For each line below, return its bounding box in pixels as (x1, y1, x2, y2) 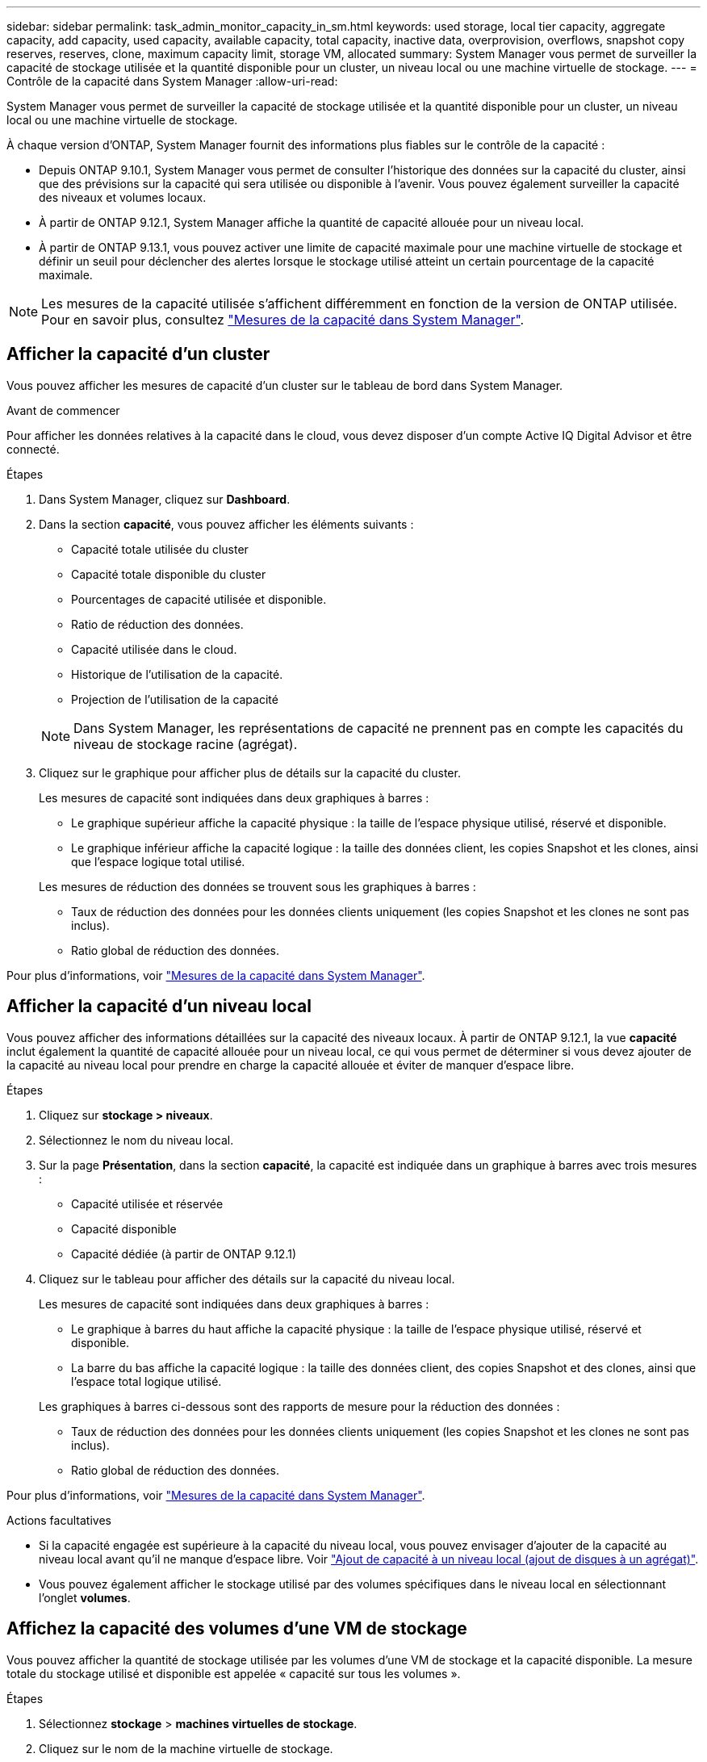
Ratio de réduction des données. (71, 617, 244, 631)
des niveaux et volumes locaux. (39, 190, 207, 204)
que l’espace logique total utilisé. (71, 854, 245, 868)
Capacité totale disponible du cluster (71, 567, 266, 581)
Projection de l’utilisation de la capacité (71, 692, 278, 706)
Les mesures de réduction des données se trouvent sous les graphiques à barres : (39, 879, 476, 894)
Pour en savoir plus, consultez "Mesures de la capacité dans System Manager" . (41, 312, 525, 328)
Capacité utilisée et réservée (71, 1196, 224, 1211)
